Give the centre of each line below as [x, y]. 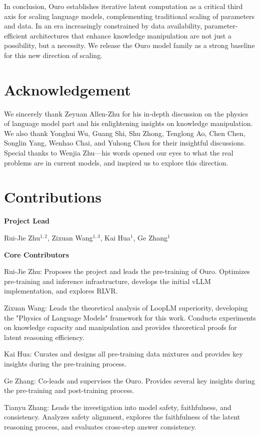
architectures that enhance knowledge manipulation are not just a [130, 35]
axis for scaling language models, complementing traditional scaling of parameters [129, 16]
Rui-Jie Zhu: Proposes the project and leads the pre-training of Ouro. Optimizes [127, 271]
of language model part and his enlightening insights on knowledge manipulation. [128, 123]
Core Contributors [36, 254]
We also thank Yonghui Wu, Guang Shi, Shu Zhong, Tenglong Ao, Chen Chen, [125, 133]
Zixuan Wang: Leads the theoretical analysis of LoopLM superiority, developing [126, 307]
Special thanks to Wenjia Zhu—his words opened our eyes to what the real [119, 153]
